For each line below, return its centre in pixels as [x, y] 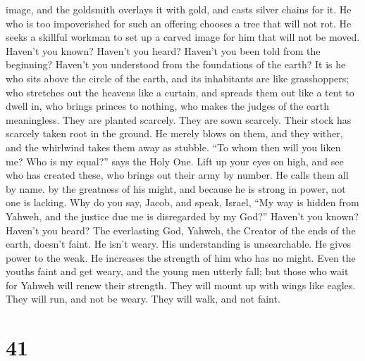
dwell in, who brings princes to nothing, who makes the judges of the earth [167, 106]
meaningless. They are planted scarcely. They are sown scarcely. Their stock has [179, 119]
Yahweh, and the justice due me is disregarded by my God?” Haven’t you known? [182, 216]
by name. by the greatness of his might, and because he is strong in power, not [176, 188]
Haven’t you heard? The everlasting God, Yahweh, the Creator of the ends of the [181, 230]
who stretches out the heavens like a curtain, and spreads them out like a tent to [180, 92]
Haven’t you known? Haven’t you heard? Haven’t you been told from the [163, 50]
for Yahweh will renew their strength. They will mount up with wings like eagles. [181, 285]
